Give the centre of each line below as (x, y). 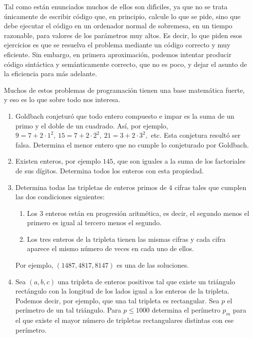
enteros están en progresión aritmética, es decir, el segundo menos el (147, 213)
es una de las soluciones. (153, 265)
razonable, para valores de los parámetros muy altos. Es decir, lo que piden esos (123, 35)
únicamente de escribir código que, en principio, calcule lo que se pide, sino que (122, 16)
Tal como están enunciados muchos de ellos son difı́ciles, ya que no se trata (116, 6)
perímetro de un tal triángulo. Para (68, 310)
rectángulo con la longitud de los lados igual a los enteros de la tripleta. (122, 291)
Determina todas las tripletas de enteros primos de (91, 187)
